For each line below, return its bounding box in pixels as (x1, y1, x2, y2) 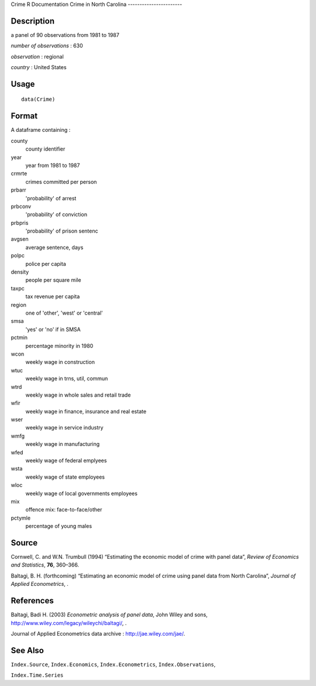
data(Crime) (21, 96, 56, 103)
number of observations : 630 (11, 42, 83, 49)
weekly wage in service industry (25, 424, 104, 431)
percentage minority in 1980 (25, 342, 94, 349)
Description (11, 16, 55, 26)
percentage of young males (25, 523, 92, 530)
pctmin (11, 334, 28, 341)
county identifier (25, 145, 66, 152)
